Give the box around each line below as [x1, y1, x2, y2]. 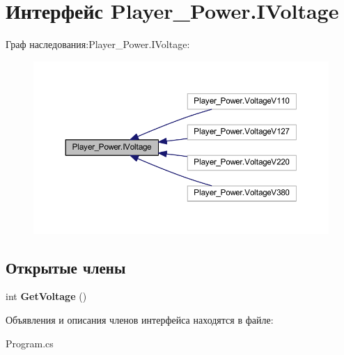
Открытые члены [6, 256, 126, 278]
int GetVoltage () [6, 289, 87, 303]
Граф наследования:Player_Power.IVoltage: [6, 37, 190, 52]
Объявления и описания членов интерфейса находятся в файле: [6, 312, 274, 326]
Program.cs [6, 336, 54, 350]
